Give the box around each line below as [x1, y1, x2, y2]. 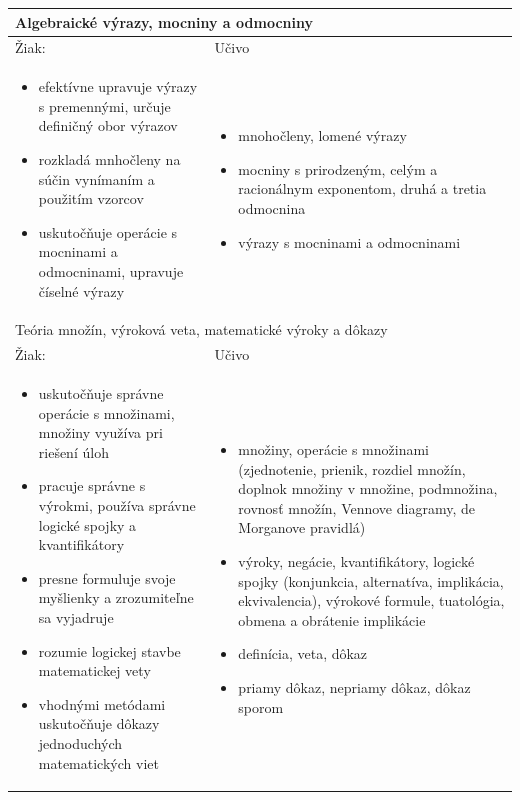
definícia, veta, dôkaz [238, 643, 368, 664]
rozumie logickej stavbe [38, 640, 181, 661]
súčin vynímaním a [38, 168, 155, 189]
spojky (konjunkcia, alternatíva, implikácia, [238, 570, 504, 591]
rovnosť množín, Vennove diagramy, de [238, 497, 475, 518]
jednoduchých [38, 732, 123, 753]
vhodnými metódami [38, 693, 166, 714]
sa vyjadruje [38, 607, 114, 627]
